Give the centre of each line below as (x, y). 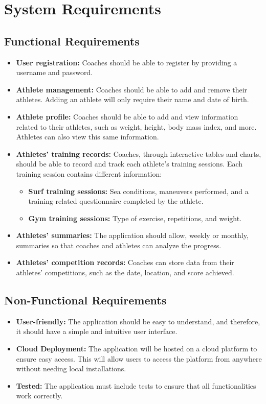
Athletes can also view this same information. (87, 137)
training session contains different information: (89, 173)
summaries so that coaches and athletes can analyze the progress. (119, 245)
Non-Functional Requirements (85, 300)
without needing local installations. (71, 369)
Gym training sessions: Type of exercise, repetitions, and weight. (135, 218)
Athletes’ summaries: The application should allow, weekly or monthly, (132, 235)
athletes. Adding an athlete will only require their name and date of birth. (132, 99)
